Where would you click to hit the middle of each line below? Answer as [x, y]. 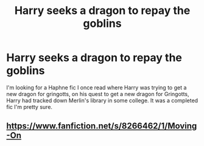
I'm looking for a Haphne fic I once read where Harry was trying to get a [97, 87]
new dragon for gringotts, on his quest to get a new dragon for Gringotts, [98, 94]
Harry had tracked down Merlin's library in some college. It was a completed [102, 100]
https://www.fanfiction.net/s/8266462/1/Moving [102, 126]
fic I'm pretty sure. [30, 106]
